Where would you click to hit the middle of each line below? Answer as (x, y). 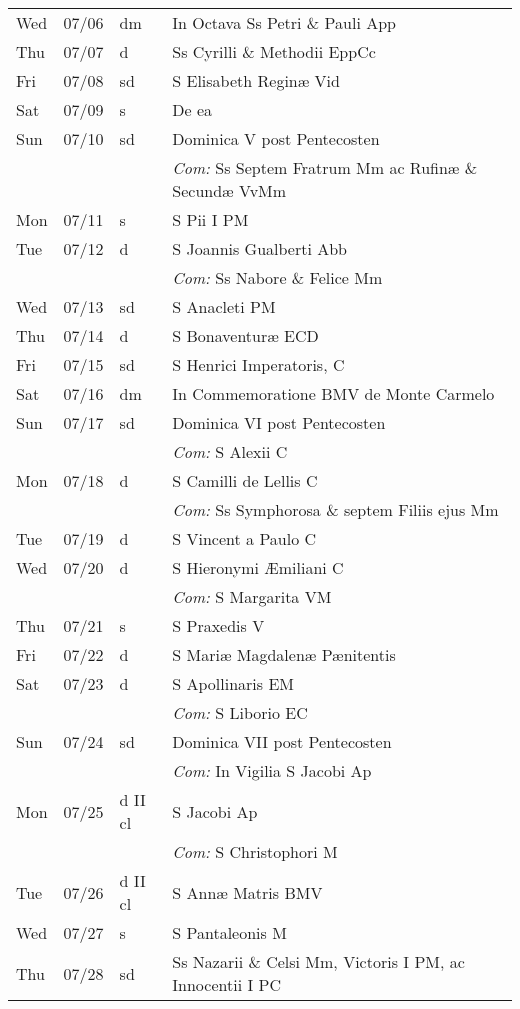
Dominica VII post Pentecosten (282, 741)
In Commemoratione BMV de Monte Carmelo (333, 393)
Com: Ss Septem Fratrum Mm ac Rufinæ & (325, 167)
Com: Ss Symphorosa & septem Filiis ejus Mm (335, 509)
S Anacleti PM (224, 306)
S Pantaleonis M (229, 932)
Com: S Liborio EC (240, 712)
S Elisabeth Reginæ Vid (256, 80)
